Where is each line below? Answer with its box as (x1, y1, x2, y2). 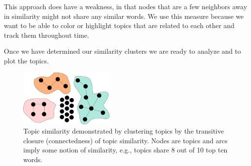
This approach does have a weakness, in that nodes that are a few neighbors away (4, 1, 247, 11)
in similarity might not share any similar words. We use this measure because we (4, 11, 244, 21)
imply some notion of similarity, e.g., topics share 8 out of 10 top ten (23, 145, 228, 155)
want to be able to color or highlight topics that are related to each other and (4, 20, 235, 30)
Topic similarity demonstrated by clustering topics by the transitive (23, 126, 224, 136)
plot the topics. (4, 55, 49, 65)
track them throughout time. (4, 30, 89, 40)
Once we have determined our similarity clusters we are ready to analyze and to (4, 46, 241, 56)
